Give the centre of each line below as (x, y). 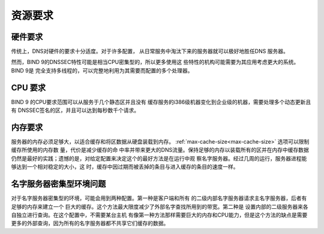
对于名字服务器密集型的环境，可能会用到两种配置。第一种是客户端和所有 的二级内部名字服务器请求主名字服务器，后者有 (159, 198)
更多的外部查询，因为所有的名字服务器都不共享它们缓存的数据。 (90, 223)
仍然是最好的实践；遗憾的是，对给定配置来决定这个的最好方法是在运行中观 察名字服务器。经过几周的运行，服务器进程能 (159, 158)
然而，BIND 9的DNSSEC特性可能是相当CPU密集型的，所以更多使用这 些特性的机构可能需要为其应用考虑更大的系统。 (155, 62)
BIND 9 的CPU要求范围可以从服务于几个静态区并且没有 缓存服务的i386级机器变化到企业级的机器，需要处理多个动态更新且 (161, 102)
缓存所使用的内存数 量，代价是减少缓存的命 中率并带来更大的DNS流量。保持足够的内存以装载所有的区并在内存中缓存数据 (160, 150)
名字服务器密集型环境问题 (58, 184)
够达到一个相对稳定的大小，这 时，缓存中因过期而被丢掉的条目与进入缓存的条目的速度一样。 (125, 167)
